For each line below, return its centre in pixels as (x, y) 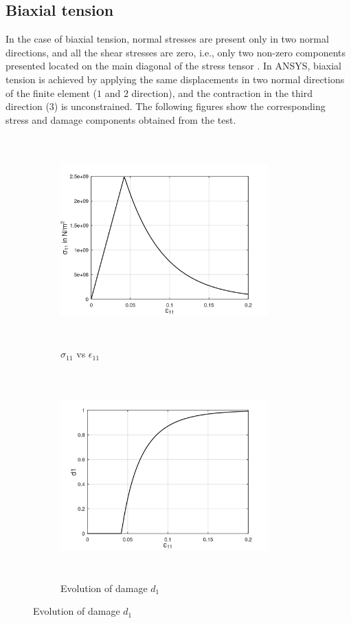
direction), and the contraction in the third (222, 92)
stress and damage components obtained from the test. (121, 119)
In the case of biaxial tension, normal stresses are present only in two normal (167, 39)
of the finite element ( (51, 92)
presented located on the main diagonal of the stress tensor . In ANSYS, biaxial (173, 66)
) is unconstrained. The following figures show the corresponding (190, 106)
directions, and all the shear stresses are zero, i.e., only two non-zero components (175, 52)
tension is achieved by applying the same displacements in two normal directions (175, 79)
